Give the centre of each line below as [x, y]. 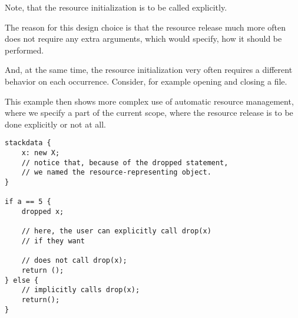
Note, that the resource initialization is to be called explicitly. [116, 7]
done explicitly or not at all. [55, 124]
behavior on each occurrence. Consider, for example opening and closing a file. [146, 81]
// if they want [53, 241]
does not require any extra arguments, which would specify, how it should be [143, 39]
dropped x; [43, 211]
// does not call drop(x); [74, 261]
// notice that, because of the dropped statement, [125, 163]
